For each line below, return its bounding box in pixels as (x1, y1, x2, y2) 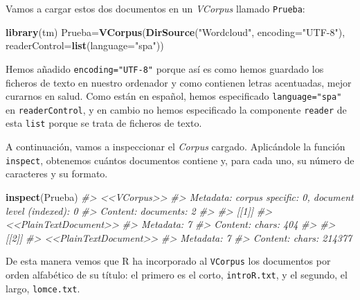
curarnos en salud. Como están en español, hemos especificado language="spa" (6, 89, 342, 103)
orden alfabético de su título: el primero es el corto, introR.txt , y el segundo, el (6, 267, 348, 281)
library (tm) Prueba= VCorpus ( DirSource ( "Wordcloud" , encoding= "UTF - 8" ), (6, 24, 345, 39)
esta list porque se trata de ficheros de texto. (6, 116, 202, 130)
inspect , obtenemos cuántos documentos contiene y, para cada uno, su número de (6, 152, 354, 167)
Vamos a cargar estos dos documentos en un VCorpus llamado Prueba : (6, 1, 305, 15)
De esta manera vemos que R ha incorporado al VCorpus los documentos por (6, 254, 331, 268)
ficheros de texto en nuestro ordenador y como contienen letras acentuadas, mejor (6, 75, 352, 89)
